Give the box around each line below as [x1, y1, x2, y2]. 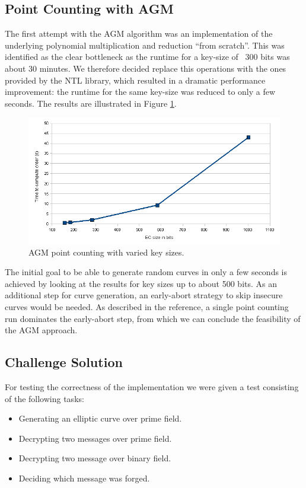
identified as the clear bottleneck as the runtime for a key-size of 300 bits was [5, 50, 290, 63]
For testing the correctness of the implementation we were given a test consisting [5, 380, 299, 393]
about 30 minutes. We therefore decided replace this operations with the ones [5, 62, 286, 74]
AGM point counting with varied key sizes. [28, 245, 184, 258]
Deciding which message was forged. [18, 471, 150, 484]
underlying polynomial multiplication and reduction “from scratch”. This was [5, 39, 285, 51]
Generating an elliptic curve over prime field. [18, 412, 182, 425]
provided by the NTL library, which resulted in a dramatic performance [5, 74, 266, 86]
